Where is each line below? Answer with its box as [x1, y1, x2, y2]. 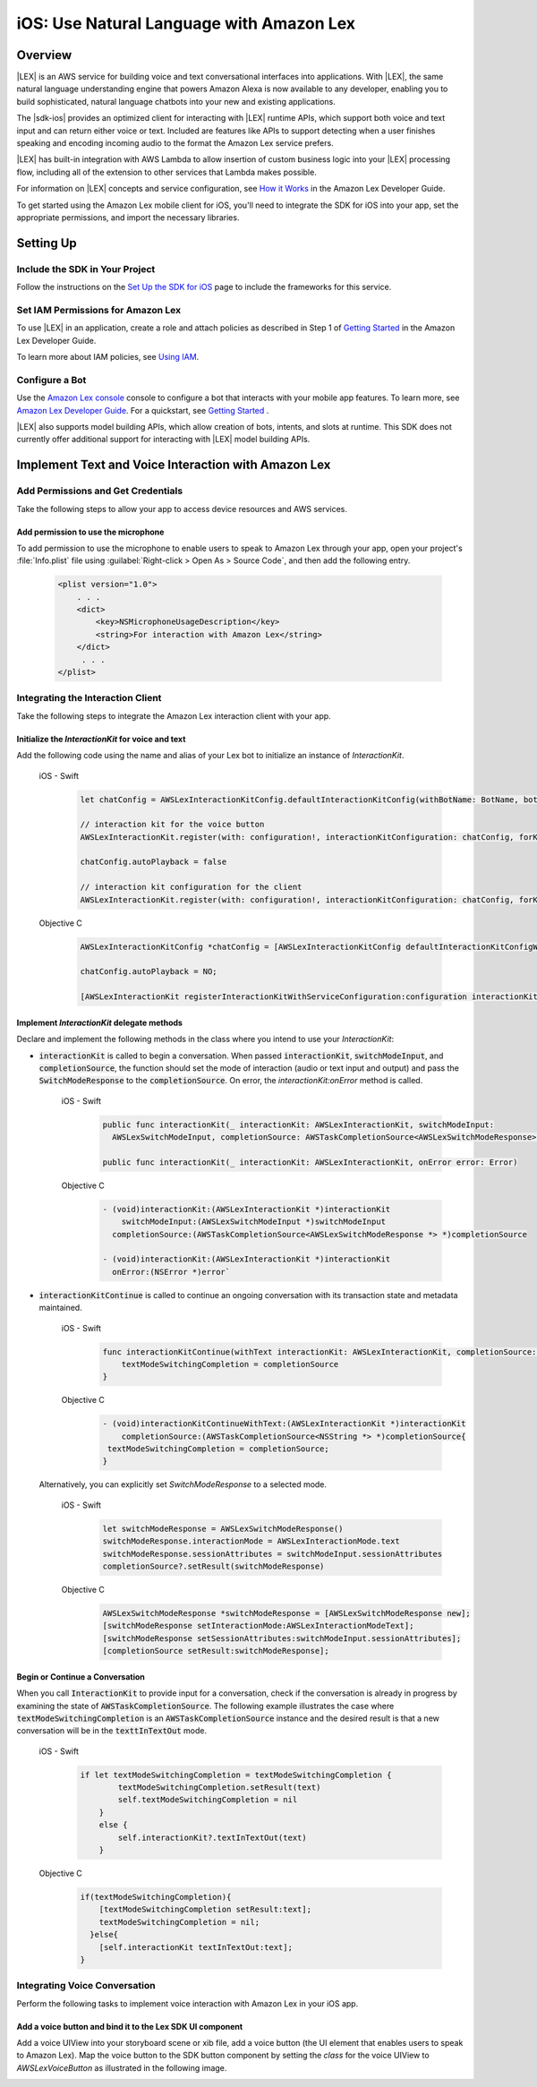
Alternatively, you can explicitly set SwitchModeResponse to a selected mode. [38, 1479, 327, 1490]
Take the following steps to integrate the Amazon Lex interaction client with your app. [16, 710, 331, 721]
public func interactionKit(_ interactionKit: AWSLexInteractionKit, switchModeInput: [102, 1119, 495, 1130]
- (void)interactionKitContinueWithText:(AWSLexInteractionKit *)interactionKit [102, 1419, 466, 1429]
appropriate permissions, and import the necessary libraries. [16, 211, 240, 223]
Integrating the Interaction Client [16, 692, 162, 705]
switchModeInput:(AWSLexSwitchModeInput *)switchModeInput [121, 1217, 387, 1227]
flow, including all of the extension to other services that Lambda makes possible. [16, 167, 317, 177]
